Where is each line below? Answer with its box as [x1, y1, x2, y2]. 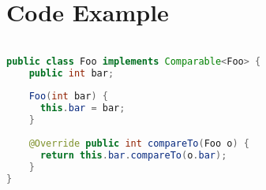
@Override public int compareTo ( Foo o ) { [28, 137, 249, 149]
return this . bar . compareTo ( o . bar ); [39, 149, 227, 161]
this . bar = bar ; [39, 102, 126, 114]
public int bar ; [28, 67, 114, 79]
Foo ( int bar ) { [28, 91, 108, 102]
